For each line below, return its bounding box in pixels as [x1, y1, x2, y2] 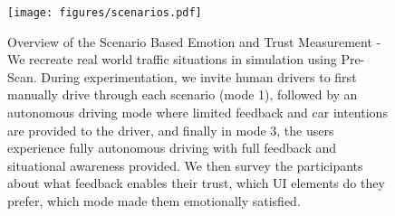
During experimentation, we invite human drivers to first [41, 67, 357, 86]
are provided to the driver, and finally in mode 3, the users [7, 120, 334, 139]
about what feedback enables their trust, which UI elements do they [7, 174, 385, 193]
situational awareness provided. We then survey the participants [7, 155, 363, 174]
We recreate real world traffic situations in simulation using [7, 50, 337, 69]
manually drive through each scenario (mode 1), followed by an [7, 85, 358, 104]
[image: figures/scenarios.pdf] [7, 6, 202, 19]
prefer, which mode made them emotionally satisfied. [7, 192, 301, 210]
